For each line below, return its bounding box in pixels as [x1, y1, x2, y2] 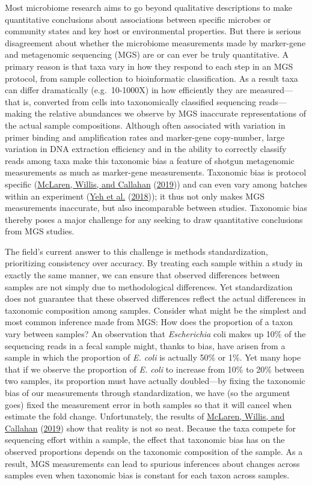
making [5, 107, 32, 120]
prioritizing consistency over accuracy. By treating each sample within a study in [5, 257, 303, 269]
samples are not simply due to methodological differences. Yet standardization [5, 280, 293, 293]
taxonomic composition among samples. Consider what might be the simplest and [5, 304, 307, 316]
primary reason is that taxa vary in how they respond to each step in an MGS [5, 59, 293, 72]
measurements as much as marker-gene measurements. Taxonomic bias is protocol [5, 166, 307, 178]
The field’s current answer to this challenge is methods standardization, [5, 245, 268, 257]
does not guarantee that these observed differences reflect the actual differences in [5, 292, 306, 305]
